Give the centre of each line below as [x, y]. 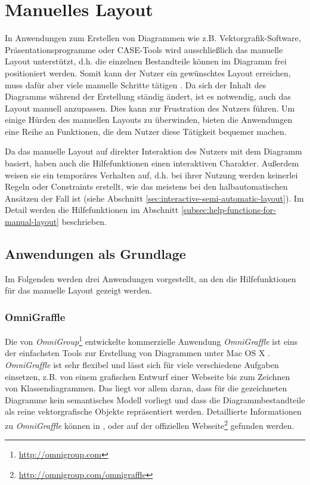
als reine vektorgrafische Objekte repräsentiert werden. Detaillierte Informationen [153, 411]
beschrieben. [84, 222]
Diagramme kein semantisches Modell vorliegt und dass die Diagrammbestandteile [155, 399]
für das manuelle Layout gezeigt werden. [78, 290]
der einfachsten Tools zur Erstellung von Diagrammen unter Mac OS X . [137, 353]
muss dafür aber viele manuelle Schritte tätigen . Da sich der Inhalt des [136, 84]
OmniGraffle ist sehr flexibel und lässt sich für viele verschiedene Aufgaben [142, 365]
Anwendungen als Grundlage [95, 254]
